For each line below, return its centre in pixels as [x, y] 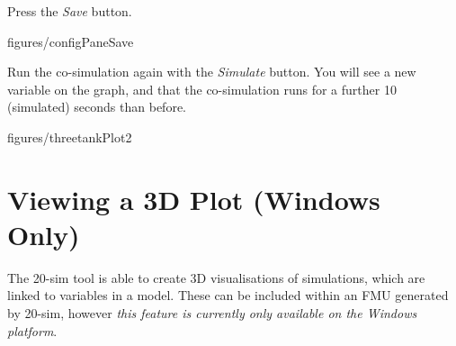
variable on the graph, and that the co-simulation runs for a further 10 [202, 89]
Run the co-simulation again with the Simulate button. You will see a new [212, 72]
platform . [32, 330]
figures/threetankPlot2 [70, 137]
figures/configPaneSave [71, 41]
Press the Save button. [70, 11]
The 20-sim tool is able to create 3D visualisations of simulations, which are [216, 277]
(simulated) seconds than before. [97, 107]
